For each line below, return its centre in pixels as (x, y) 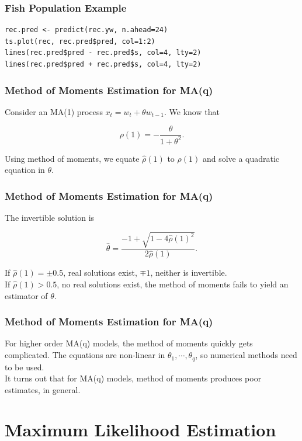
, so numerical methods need (246, 355)
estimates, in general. (43, 389)
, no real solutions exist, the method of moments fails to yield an (173, 284)
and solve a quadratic (241, 158)
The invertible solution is (50, 218)
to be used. (25, 367)
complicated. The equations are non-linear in (85, 355)
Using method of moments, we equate (72, 158)
